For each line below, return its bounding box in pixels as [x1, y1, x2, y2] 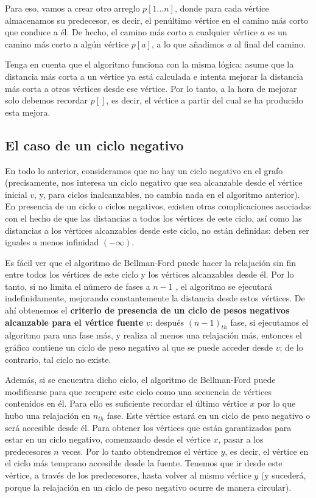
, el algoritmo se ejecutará [175, 279, 272, 292]
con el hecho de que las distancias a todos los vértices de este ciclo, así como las [5, 211, 302, 224]
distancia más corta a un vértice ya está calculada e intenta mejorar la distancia [5, 69, 304, 82]
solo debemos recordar [5, 94, 88, 107]
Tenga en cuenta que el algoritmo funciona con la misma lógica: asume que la [5, 58, 294, 71]
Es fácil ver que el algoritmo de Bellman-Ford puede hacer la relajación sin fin [5, 256, 297, 268]
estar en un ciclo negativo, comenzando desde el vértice [5, 433, 211, 446]
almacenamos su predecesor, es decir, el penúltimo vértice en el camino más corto [5, 13, 309, 26]
